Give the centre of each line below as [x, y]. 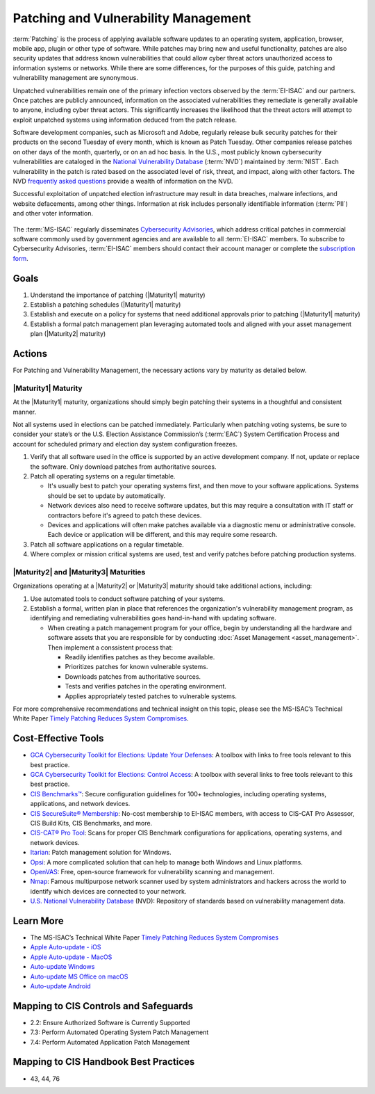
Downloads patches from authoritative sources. [133, 676]
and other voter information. [53, 214]
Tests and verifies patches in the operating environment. [146, 686]
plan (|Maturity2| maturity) [68, 334]
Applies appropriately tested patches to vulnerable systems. [151, 696]
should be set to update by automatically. [107, 496]
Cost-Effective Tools [58, 738]
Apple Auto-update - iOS [66, 947]
